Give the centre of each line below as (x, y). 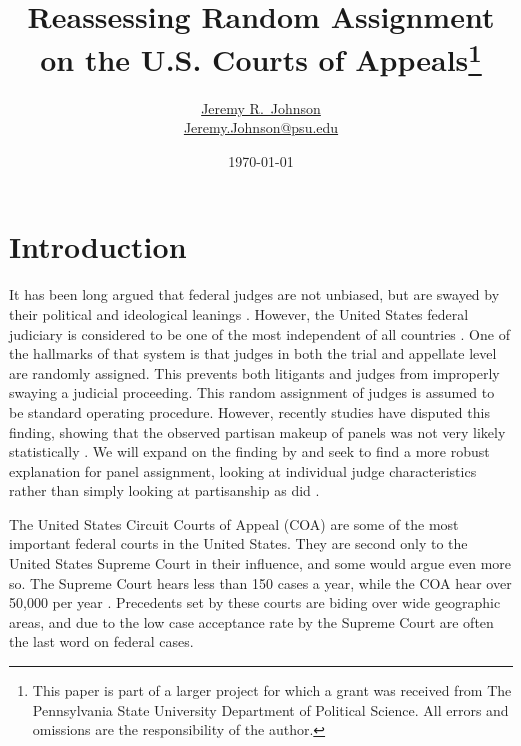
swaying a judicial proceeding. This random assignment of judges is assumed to (252, 392)
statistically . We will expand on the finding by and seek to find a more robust (249, 451)
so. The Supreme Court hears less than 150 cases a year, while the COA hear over (260, 582)
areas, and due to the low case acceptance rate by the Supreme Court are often (251, 621)
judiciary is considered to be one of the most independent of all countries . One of (259, 333)
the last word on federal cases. (101, 641)
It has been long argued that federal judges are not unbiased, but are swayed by (254, 294)
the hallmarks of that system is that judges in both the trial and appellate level (253, 353)
